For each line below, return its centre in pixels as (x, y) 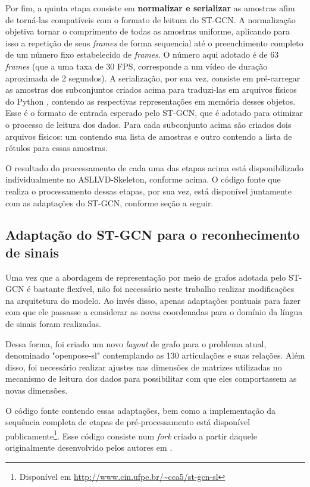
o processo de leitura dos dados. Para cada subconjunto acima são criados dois (148, 124)
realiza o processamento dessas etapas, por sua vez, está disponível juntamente (149, 191)
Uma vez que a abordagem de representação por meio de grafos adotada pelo (146, 277)
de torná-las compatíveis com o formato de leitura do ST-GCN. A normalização (151, 19)
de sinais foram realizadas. (53, 324)
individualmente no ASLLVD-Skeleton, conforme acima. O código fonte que (143, 179)
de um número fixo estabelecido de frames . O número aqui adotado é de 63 (142, 54)
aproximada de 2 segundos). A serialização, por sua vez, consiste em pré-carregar (153, 78)
